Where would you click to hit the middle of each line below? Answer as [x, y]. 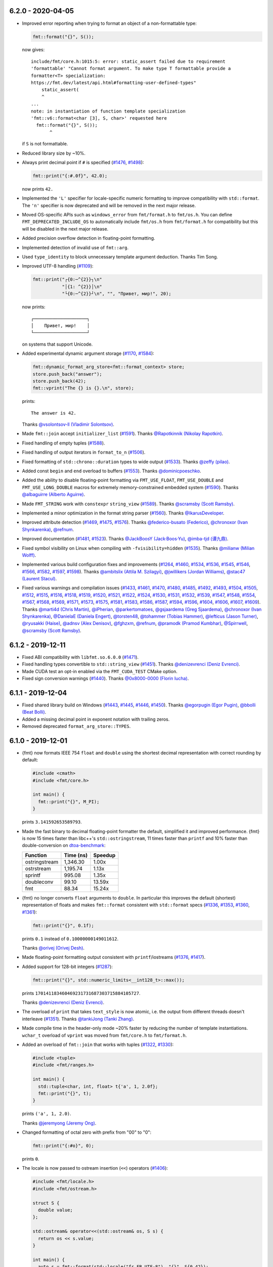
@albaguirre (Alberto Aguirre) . [54, 495]
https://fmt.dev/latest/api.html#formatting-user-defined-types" [114, 83]
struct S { [46, 1203]
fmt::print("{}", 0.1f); [63, 925]
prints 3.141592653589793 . [52, 822]
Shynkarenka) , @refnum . [48, 529]
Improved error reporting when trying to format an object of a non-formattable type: [109, 23]
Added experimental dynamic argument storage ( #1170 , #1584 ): [88, 353]
